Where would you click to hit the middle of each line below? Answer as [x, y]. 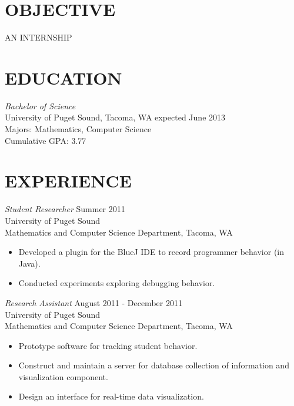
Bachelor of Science [40, 105]
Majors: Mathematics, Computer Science [78, 129]
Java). [29, 263]
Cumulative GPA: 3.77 [46, 140]
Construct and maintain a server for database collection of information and [154, 365]
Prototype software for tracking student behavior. [108, 345]
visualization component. [63, 376]
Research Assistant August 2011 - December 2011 [93, 302]
